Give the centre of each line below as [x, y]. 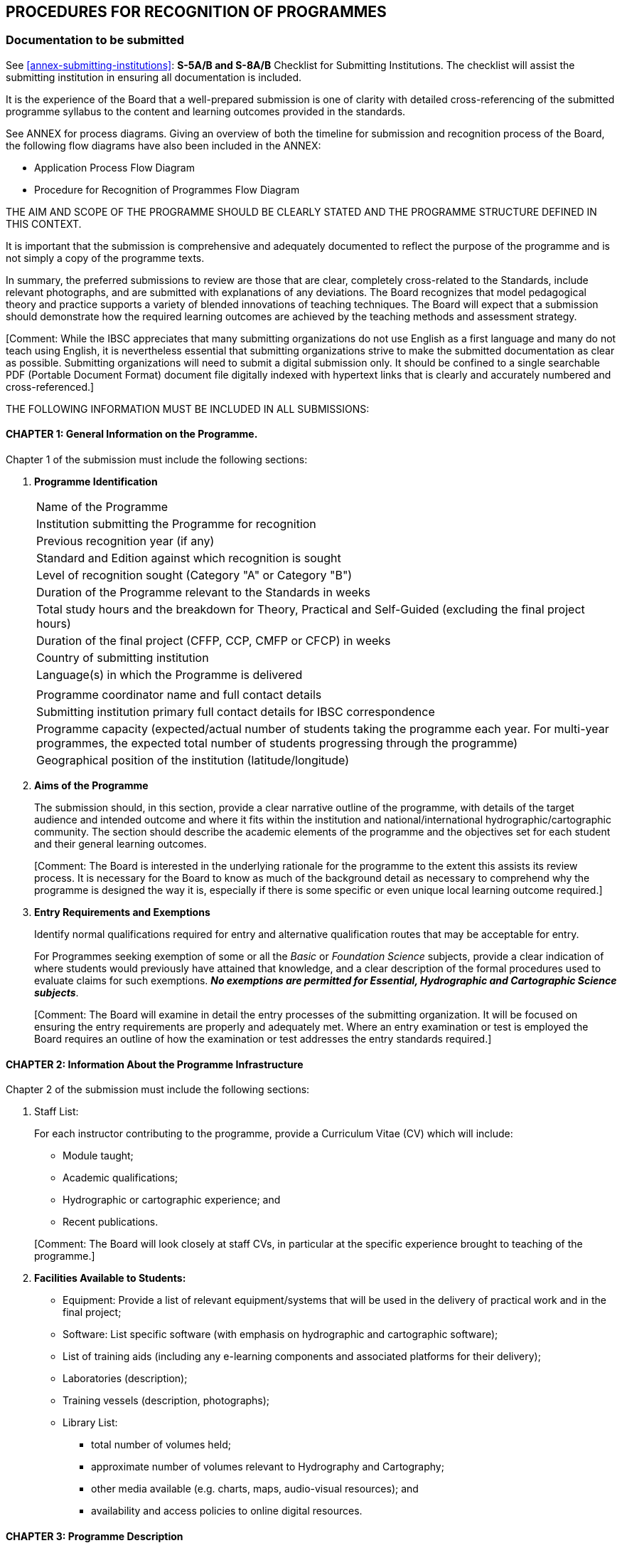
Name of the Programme [102, 507]
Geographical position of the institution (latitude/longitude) [193, 760]
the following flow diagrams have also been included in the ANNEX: [163, 145]
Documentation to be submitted [95, 40]
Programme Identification [96, 482]
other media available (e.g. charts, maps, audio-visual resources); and [255, 1489]
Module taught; [98, 1156]
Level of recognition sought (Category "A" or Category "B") [194, 575]
